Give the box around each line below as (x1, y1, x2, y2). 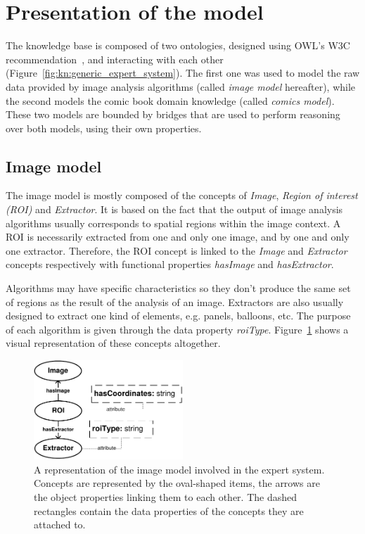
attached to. (34, 517, 86, 532)
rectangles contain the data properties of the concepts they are (34, 503, 304, 518)
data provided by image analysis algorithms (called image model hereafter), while (6, 79, 356, 94)
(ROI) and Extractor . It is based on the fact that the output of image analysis (6, 202, 343, 217)
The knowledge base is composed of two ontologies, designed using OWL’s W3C (6, 38, 350, 53)
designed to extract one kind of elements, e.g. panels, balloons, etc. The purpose (6, 308, 351, 323)
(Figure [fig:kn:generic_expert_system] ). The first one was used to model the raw (6, 65, 360, 80)
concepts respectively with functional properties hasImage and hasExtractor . (6, 257, 334, 272)
